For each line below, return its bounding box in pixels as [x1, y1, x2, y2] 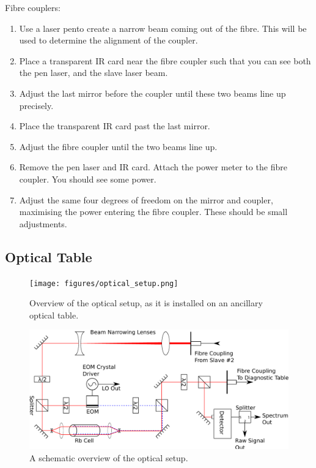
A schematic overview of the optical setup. [29, 451, 188, 464]
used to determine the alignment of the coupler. [19, 34, 198, 47]
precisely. [19, 99, 54, 111]
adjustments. [19, 217, 67, 230]
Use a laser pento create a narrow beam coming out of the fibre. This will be [19, 21, 307, 34]
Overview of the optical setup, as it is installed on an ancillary [29, 296, 263, 309]
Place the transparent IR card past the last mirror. [19, 119, 210, 132]
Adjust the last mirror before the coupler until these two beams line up [19, 86, 286, 99]
